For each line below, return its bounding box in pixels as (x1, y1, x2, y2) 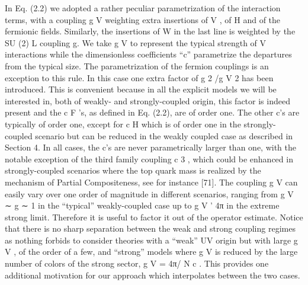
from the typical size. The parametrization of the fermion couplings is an (5, 59, 269, 72)
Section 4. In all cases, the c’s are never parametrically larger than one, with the (5, 141, 296, 153)
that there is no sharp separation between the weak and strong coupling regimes (5, 222, 296, 235)
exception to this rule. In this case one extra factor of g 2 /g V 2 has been (5, 71, 274, 84)
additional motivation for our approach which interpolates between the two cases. (5, 268, 300, 281)
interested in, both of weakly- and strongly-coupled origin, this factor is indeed (5, 94, 290, 107)
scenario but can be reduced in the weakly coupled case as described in (35, 129, 293, 142)
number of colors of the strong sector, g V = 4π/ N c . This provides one (5, 257, 269, 270)
